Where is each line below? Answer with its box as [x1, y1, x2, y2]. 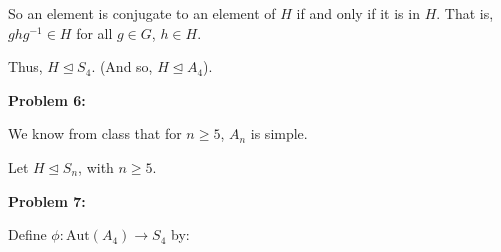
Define [8, 224, 47, 245]
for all [76, 22, 113, 43]
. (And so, [91, 56, 153, 77]
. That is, [436, 3, 494, 23]
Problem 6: [8, 89, 86, 110]
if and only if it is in [296, 3, 420, 23]
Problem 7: [8, 190, 86, 211]
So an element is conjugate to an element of [8, 3, 276, 23]
